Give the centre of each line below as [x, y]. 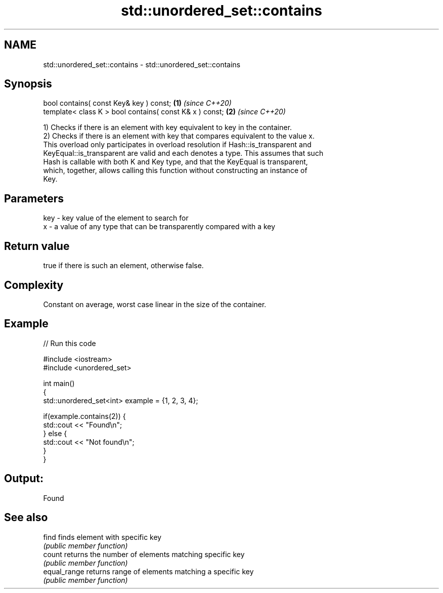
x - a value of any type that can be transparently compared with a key [159, 227]
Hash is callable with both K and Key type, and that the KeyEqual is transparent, [175, 162]
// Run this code [70, 343]
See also [26, 518]
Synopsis [28, 84]
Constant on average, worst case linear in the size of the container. [155, 304]
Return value [37, 246]
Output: [24, 479]
